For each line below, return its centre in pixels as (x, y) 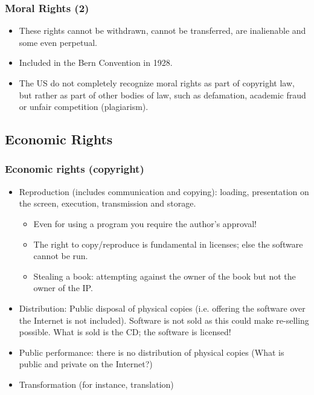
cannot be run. (61, 256)
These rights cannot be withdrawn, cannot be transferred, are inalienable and (162, 31)
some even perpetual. (58, 42)
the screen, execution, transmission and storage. (107, 203)
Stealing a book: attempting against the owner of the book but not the (165, 276)
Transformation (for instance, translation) (96, 384)
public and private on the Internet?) (86, 364)
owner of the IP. (63, 288)
